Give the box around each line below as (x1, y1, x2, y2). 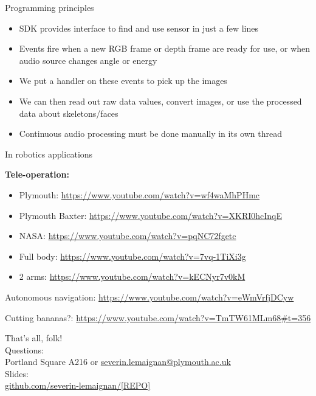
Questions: (5, 343, 44, 356)
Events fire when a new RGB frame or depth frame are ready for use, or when (19, 42, 311, 55)
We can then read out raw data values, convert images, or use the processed (19, 94, 302, 107)
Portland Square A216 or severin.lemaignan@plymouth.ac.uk (5, 355, 231, 368)
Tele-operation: (5, 168, 69, 181)
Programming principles (5, 1, 94, 13)
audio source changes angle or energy (19, 54, 157, 66)
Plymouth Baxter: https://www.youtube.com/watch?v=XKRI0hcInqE (19, 209, 283, 221)
